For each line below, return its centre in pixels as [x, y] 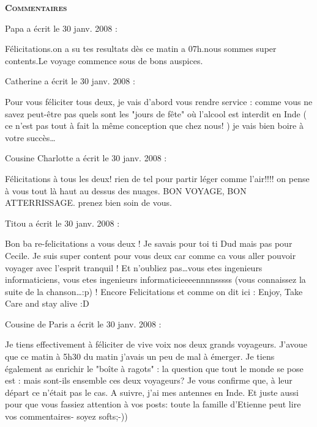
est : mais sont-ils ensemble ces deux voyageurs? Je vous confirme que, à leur [149, 380]
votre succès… [30, 137]
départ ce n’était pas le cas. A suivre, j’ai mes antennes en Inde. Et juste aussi [152, 392]
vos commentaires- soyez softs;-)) [66, 416]
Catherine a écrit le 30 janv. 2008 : [70, 81]
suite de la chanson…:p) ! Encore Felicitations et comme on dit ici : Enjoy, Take [154, 291]
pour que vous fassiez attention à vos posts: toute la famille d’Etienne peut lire [153, 404]
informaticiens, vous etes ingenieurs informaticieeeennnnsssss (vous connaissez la [155, 279]
